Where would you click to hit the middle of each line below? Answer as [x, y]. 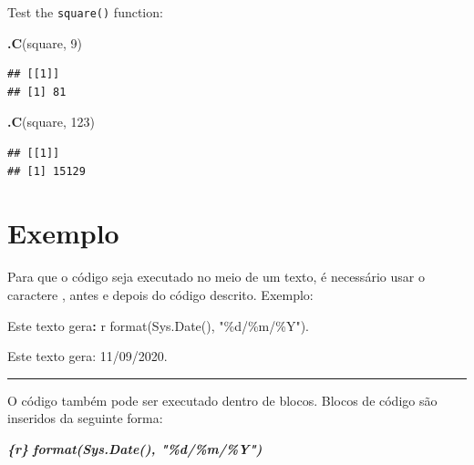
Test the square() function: [85, 12]
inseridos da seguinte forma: [85, 418]
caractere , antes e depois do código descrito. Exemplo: [160, 294]
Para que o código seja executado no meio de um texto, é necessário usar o [216, 277]
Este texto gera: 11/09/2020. [88, 356]
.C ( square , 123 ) [51, 122]
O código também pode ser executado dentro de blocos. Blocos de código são [222, 400]
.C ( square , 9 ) [45, 42]
